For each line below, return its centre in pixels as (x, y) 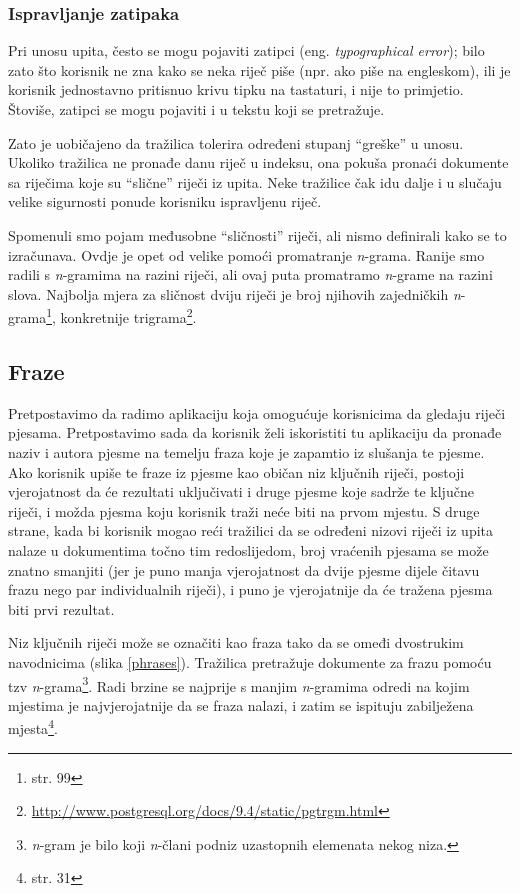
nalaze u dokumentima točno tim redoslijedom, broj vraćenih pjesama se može (248, 549)
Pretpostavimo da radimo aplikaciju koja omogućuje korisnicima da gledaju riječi (257, 412)
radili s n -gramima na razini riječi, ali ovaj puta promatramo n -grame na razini (250, 274)
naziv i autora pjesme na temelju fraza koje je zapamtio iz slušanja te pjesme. (246, 451)
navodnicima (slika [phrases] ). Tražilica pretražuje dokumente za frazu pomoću (250, 661)
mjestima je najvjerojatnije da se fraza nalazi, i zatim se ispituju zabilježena (241, 704)
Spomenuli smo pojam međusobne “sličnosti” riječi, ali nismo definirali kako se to (257, 234)
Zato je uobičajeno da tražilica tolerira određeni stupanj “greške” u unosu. (236, 142)
